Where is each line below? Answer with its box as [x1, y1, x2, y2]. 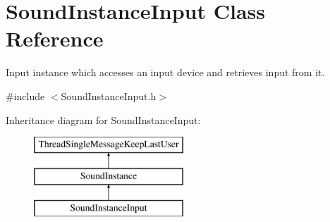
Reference [6, 24, 104, 53]
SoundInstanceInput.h [61, 88, 157, 103]
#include [6, 88, 45, 103]
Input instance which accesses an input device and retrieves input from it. [6, 65, 325, 80]
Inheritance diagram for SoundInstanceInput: [6, 112, 201, 127]
